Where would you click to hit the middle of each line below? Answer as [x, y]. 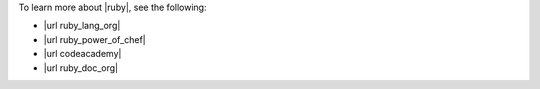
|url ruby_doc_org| [81, 67]
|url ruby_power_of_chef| [94, 39]
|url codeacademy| [82, 54]
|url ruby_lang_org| [82, 26]
